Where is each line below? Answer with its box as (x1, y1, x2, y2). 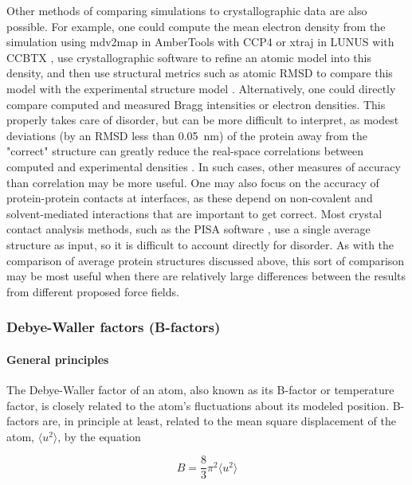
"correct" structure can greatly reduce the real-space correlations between (6, 143, 364, 159)
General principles (6, 350, 109, 367)
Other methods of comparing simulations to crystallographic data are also (6, 2, 367, 18)
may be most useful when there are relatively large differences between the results (6, 268, 406, 284)
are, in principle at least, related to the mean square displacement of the (42, 413, 396, 429)
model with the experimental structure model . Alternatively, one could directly (6, 80, 396, 96)
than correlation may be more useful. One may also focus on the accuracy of (6, 174, 379, 190)
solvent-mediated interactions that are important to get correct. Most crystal (6, 205, 383, 221)
